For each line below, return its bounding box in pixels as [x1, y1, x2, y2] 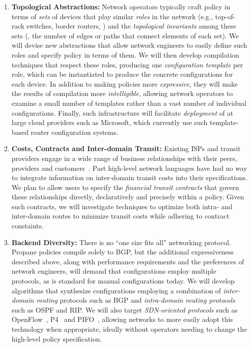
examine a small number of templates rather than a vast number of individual [11, 97, 247, 108]
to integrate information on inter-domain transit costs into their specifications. [11, 172, 248, 183]
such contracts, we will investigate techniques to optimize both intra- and [11, 201, 232, 211]
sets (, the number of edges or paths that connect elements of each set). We [11, 30, 239, 40]
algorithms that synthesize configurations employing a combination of [11, 285, 221, 295]
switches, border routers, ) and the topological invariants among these [27, 21, 236, 31]
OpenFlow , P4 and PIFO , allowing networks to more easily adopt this [11, 314, 233, 324]
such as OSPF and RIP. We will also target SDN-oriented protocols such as [11, 304, 238, 315]
